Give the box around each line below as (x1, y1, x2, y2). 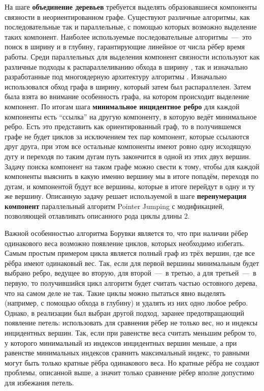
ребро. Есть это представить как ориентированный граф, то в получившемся (5, 121, 241, 132)
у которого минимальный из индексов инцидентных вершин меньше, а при (5, 337, 237, 348)
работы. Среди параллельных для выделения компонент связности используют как (5, 51, 260, 62)
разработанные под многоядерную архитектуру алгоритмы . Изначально (5, 71, 227, 82)
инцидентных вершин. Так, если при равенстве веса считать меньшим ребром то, (5, 327, 257, 338)
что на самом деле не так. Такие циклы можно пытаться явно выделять (5, 287, 226, 298)
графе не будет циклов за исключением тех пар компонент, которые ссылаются (5, 131, 249, 141)
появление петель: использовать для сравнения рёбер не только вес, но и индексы (5, 317, 258, 328)
